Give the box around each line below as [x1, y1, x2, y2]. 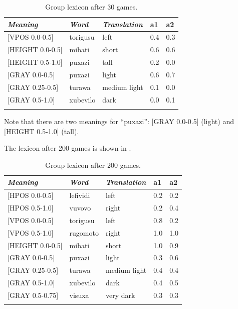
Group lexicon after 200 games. [45, 159, 141, 170]
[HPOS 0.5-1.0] [8, 202, 54, 213]
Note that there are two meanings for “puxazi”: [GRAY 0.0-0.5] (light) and [4, 116, 234, 126]
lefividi [69, 190, 90, 200]
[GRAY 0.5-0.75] [8, 289, 59, 300]
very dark [105, 289, 135, 300]
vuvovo [69, 202, 91, 213]
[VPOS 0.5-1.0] [8, 227, 54, 238]
